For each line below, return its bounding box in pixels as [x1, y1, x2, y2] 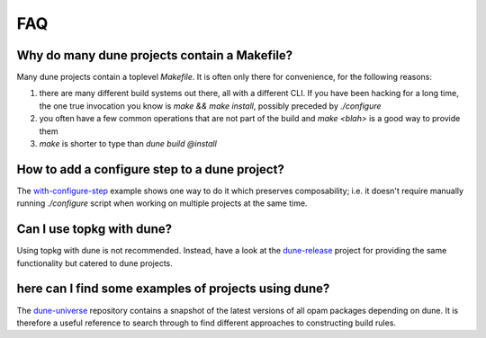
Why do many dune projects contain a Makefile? [16, 48, 293, 63]
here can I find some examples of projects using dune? [16, 281, 330, 297]
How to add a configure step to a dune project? [16, 162, 285, 177]
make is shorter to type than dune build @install [39, 138, 218, 149]
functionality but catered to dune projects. [16, 257, 173, 269]
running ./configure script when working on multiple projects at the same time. [16, 198, 308, 209]
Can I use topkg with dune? [16, 221, 173, 237]
